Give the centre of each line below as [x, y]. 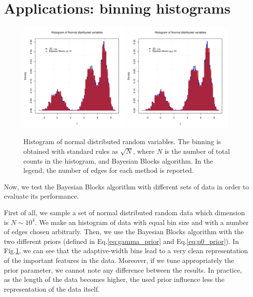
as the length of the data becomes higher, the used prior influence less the [114, 279]
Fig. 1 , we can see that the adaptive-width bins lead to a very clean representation [126, 251]
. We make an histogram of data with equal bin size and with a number [142, 222]
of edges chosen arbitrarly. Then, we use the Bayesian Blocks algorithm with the [124, 232]
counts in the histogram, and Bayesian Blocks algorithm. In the [118, 160]
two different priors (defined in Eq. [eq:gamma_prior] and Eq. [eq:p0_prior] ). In [121, 241]
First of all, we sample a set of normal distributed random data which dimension [125, 213]
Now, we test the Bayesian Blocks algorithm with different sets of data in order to [126, 186]
